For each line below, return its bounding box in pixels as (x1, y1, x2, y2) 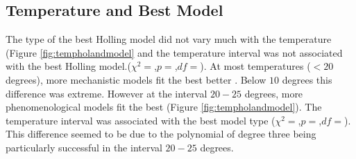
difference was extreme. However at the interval (6, 86, 207, 100)
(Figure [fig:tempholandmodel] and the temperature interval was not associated (6, 45, 343, 59)
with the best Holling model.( (6, 59, 131, 73)
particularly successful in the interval (6, 140, 162, 154)
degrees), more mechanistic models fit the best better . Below (6, 72, 266, 86)
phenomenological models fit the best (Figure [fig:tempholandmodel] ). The (6, 100, 322, 114)
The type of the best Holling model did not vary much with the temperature (6, 32, 332, 46)
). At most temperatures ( (200, 59, 311, 73)
